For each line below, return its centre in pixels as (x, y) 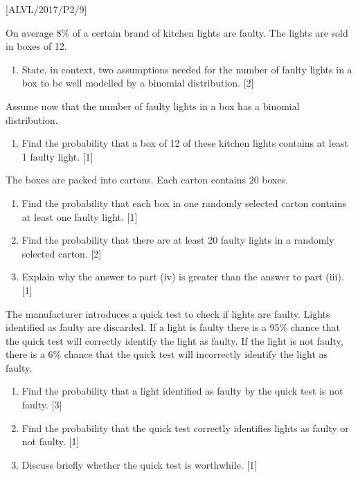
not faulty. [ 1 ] (51, 441)
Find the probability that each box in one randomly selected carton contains (184, 202)
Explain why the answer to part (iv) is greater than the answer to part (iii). (183, 277)
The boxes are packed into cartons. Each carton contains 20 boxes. (147, 180)
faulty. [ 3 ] (42, 405)
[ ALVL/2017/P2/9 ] (46, 9)
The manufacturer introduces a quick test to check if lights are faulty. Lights (168, 313)
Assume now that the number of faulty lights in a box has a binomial (153, 106)
